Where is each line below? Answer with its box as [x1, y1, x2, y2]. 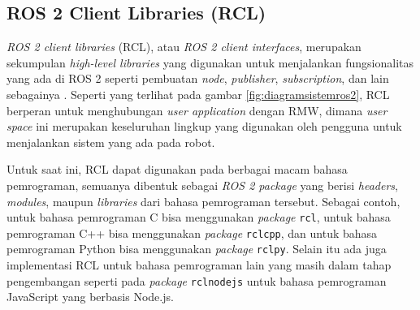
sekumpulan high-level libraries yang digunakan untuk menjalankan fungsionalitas [6, 54, 414, 71]
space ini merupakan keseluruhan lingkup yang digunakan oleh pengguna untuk [6, 118, 402, 135]
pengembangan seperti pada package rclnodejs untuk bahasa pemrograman [6, 272, 387, 289]
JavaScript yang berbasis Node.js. [6, 288, 174, 305]
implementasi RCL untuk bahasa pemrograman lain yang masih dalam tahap [6, 256, 392, 273]
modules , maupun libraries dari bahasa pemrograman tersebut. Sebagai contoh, [6, 192, 401, 209]
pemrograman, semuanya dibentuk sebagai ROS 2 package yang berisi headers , [6, 176, 398, 193]
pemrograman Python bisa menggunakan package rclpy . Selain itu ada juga [6, 240, 387, 257]
